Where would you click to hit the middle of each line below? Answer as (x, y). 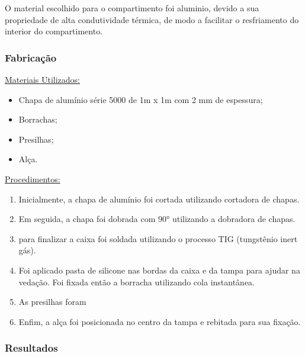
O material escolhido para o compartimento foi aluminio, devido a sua (132, 8)
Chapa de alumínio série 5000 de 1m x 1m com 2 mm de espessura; (141, 99)
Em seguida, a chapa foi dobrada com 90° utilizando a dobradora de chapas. (157, 219)
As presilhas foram (52, 302)
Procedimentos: (33, 178)
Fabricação (31, 57)
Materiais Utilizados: (42, 79)
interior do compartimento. (54, 31)
